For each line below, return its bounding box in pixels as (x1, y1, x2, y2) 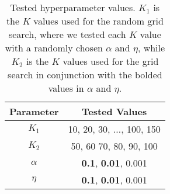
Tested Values (82, 105, 147, 118)
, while (137, 41, 165, 54)
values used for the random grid (33, 14, 164, 27)
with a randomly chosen (5, 41, 103, 54)
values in (48, 81, 84, 95)
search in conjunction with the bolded (8, 68, 162, 81)
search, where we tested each (8, 27, 126, 41)
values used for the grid (63, 54, 159, 68)
